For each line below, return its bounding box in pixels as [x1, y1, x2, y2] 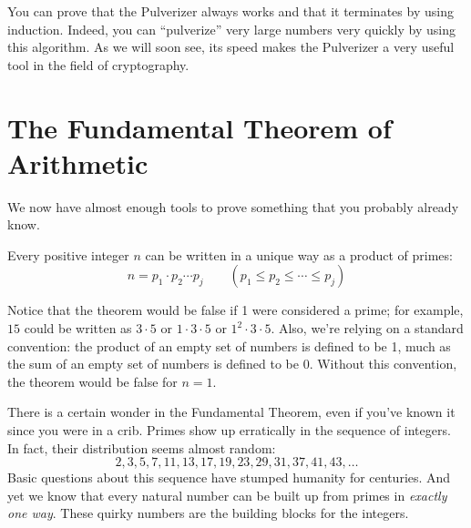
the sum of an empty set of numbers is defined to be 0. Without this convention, [7, 354, 457, 373]
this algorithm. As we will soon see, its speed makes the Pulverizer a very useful [7, 37, 455, 56]
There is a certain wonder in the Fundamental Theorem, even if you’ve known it [7, 402, 456, 421]
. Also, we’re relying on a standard [271, 319, 464, 338]
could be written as [24, 319, 132, 338]
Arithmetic [7, 144, 148, 181]
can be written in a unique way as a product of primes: [145, 245, 453, 264]
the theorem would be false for [7, 371, 178, 391]
